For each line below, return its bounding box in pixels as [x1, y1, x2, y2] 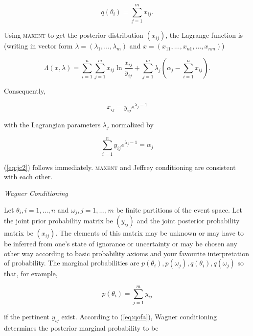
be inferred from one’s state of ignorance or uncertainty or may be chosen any [4, 239, 237, 249]
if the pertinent [4, 311, 50, 321]
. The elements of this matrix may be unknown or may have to [55, 228, 244, 238]
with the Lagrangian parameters [4, 119, 101, 129]
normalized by [111, 119, 154, 129]
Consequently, [4, 86, 46, 96]
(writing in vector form [4, 41, 73, 51]
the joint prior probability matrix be [4, 216, 113, 226]
